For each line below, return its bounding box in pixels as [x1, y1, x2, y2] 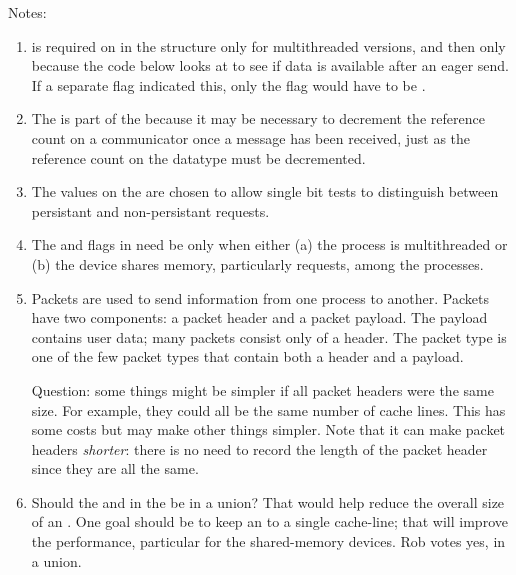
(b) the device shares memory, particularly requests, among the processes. [31, 253, 484, 274]
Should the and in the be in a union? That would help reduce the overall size [31, 491, 505, 512]
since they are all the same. [31, 458, 199, 479]
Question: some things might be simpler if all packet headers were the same [31, 379, 494, 400]
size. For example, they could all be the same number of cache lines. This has [31, 399, 506, 420]
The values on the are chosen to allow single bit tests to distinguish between [31, 181, 499, 202]
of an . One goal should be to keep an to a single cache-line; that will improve [31, 511, 508, 532]
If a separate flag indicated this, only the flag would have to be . [31, 74, 426, 95]
